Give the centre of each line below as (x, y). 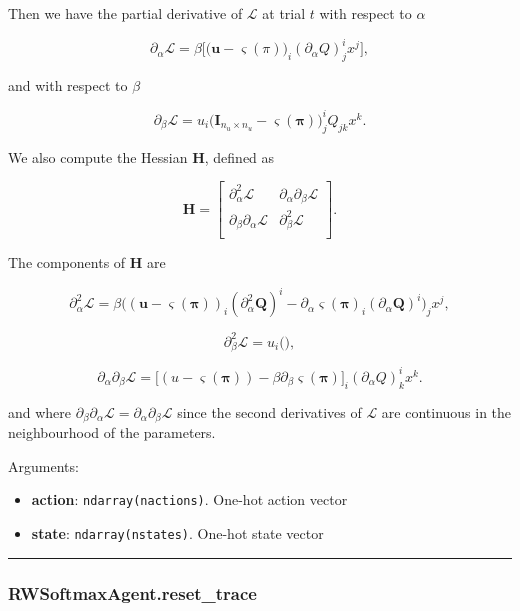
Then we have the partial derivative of (125, 13)
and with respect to (68, 84)
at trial (284, 13)
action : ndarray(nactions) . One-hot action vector (189, 499)
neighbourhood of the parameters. (112, 432)
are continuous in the (446, 411)
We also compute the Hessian (98, 156)
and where (40, 411)
